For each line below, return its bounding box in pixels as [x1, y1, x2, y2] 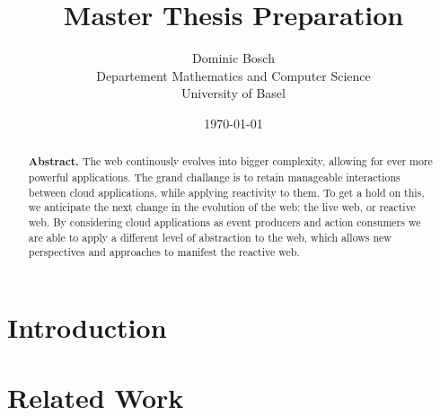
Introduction [7, 308, 167, 345]
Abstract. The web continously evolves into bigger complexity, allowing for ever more [28, 154, 433, 170]
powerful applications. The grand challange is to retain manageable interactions [28, 169, 400, 184]
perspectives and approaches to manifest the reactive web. [28, 244, 300, 260]
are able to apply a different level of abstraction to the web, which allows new [28, 229, 392, 244]
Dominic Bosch [192, 49, 275, 67]
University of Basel [181, 84, 286, 102]
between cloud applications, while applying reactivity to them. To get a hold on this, [28, 184, 425, 199]
